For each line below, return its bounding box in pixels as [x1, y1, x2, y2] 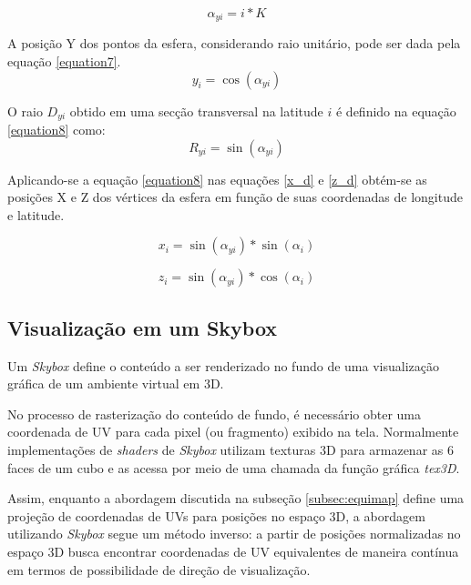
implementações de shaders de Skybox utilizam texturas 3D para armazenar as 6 [7, 440, 454, 459]
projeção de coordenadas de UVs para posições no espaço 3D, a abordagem [7, 506, 425, 525]
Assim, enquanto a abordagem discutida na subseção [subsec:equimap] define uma [7, 489, 465, 508]
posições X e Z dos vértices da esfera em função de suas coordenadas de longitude [7, 187, 463, 207]
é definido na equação [335, 101, 456, 120]
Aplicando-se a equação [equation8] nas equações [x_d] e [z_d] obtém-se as [7, 169, 427, 188]
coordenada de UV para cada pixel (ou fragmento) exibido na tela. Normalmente [7, 422, 459, 441]
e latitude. [7, 205, 65, 224]
